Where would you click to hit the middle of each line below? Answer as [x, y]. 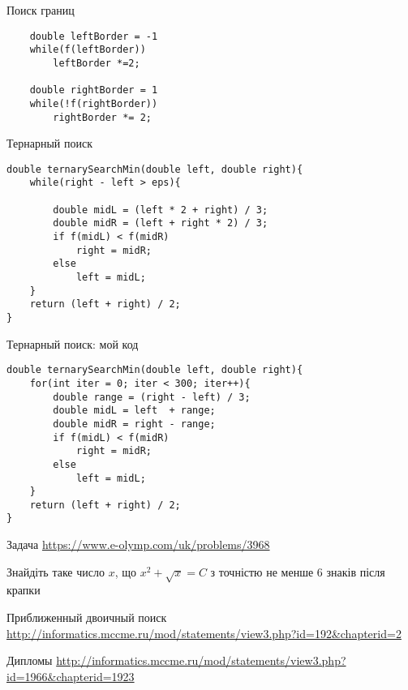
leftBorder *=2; [97, 63]
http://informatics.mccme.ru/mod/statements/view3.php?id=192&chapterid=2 [204, 633]
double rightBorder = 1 [94, 90]
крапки [24, 590]
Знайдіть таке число [56, 571]
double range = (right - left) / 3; [152, 397]
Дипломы [30, 660]
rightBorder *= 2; [102, 117]
